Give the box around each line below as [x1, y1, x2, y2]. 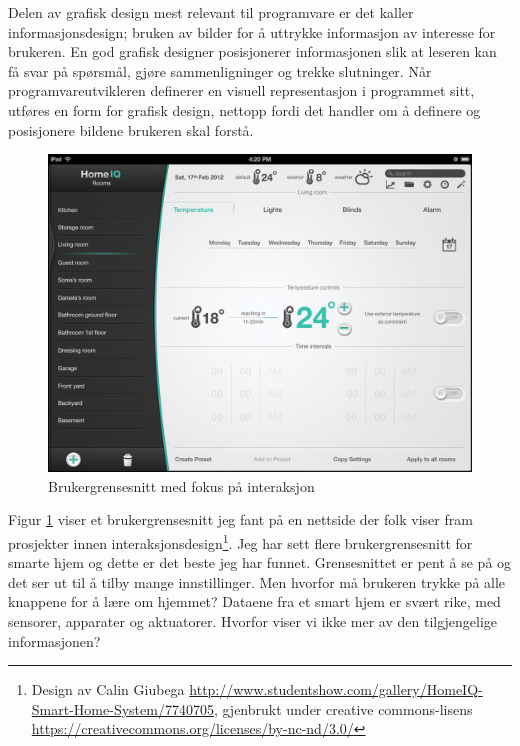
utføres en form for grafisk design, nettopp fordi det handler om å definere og [8, 99, 481, 120]
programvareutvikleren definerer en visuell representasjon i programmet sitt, [8, 80, 475, 101]
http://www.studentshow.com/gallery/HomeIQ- [189, 679, 483, 700]
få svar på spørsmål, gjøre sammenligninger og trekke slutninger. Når [8, 60, 432, 81]
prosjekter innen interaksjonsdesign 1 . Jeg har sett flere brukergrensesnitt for [8, 529, 473, 553]
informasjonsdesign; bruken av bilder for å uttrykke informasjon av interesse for [8, 21, 496, 42]
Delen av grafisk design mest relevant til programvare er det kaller [8, 2, 414, 22]
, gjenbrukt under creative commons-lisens [213, 698, 473, 719]
